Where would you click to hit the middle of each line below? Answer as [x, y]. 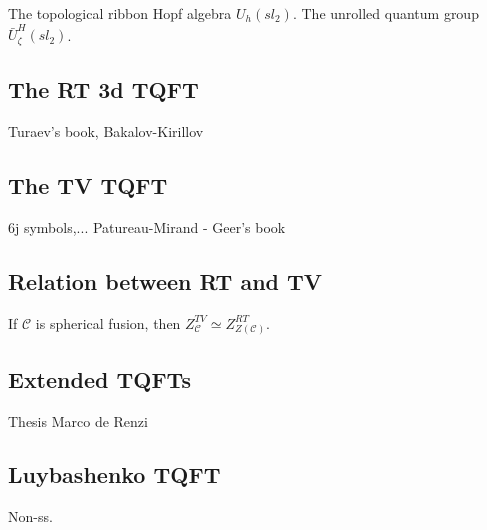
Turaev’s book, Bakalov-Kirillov [106, 130]
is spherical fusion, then [108, 322]
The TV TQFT [88, 184]
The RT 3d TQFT [103, 89]
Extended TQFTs [99, 378]
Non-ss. [30, 516]
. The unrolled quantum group [385, 13]
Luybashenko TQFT [114, 474]
